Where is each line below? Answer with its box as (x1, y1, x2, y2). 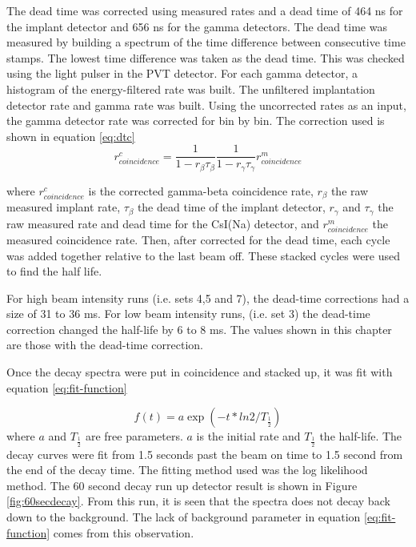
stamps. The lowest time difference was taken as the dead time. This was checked (6, 49, 405, 66)
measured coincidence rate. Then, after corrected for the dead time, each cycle (6, 231, 390, 247)
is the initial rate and (196, 428, 301, 444)
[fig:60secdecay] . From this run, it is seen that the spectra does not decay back (6, 493, 390, 509)
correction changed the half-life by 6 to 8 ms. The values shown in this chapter (6, 320, 392, 337)
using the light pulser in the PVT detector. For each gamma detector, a (6, 65, 358, 82)
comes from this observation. (53, 524, 194, 541)
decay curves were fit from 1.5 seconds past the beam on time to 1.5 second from (6, 445, 403, 462)
